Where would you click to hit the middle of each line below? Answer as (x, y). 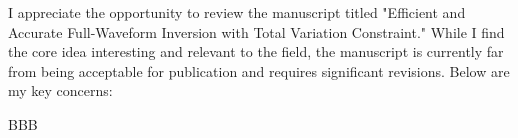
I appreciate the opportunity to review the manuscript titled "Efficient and (237, 12)
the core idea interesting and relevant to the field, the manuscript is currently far (256, 51)
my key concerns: (60, 90)
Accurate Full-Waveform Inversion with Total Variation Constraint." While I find (256, 31)
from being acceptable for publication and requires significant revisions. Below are (259, 70)
